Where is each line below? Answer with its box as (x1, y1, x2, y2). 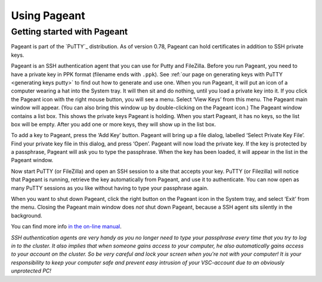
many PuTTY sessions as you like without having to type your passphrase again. (11, 184, 209, 191)
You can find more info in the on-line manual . (11, 223, 122, 230)
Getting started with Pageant (11, 26, 128, 37)
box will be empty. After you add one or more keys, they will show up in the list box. (11, 120, 216, 128)
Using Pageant (11, 9, 86, 22)
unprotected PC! (11, 267, 52, 274)
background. (11, 212, 43, 219)
